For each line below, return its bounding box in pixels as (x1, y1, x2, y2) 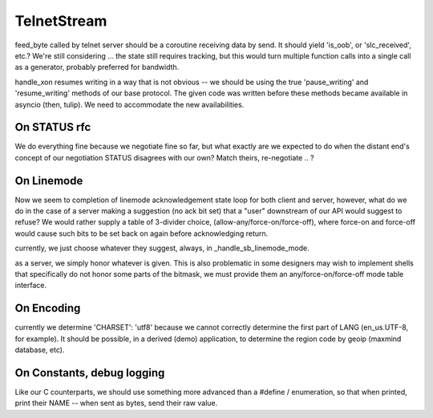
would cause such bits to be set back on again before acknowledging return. (14, 229, 269, 238)
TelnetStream (14, 12, 107, 30)
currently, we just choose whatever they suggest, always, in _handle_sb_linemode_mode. (14, 243, 310, 253)
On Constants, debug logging (14, 366, 165, 379)
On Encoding (14, 302, 81, 315)
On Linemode (14, 173, 83, 188)
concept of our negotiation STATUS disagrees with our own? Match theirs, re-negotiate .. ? (14, 152, 314, 162)
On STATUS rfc (14, 120, 91, 134)
